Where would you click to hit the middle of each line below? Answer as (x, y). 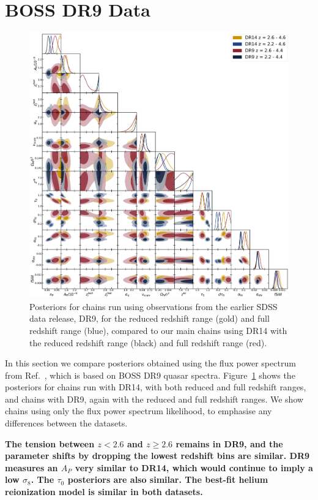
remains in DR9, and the (229, 443)
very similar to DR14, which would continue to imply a (194, 467)
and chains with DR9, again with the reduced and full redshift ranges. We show (154, 399)
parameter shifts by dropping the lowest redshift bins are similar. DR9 (157, 456)
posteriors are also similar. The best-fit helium (168, 479)
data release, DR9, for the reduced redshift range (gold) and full (150, 318)
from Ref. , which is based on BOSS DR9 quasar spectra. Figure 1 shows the (150, 375)
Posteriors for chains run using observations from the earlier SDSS (153, 306)
